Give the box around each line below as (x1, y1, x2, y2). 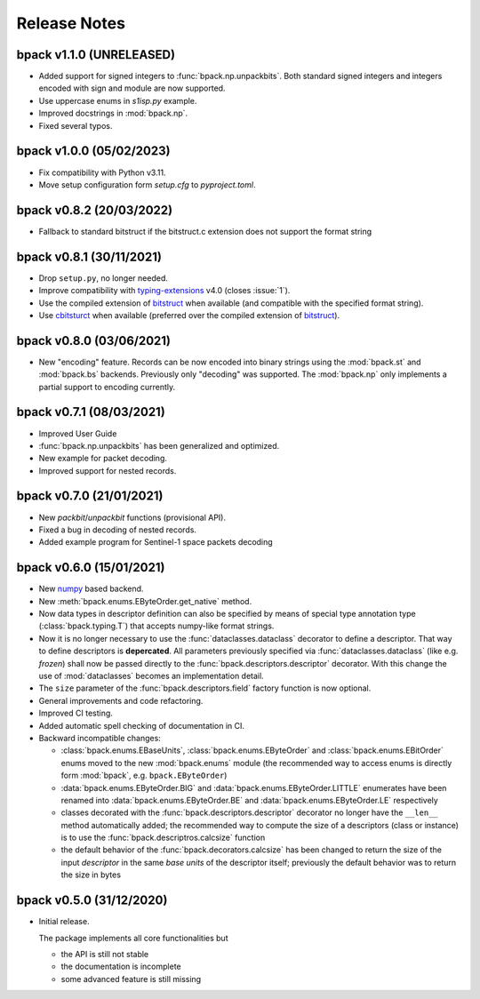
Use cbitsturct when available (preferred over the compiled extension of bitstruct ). (38, 309, 340, 320)
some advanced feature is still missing (60, 973, 202, 984)
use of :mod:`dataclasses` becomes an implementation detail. (38, 671, 264, 681)
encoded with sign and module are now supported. (38, 83, 226, 93)
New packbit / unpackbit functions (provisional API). (38, 512, 227, 523)
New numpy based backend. (38, 583, 144, 595)
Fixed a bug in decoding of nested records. (38, 524, 197, 535)
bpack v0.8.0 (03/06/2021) (16, 333, 172, 348)
